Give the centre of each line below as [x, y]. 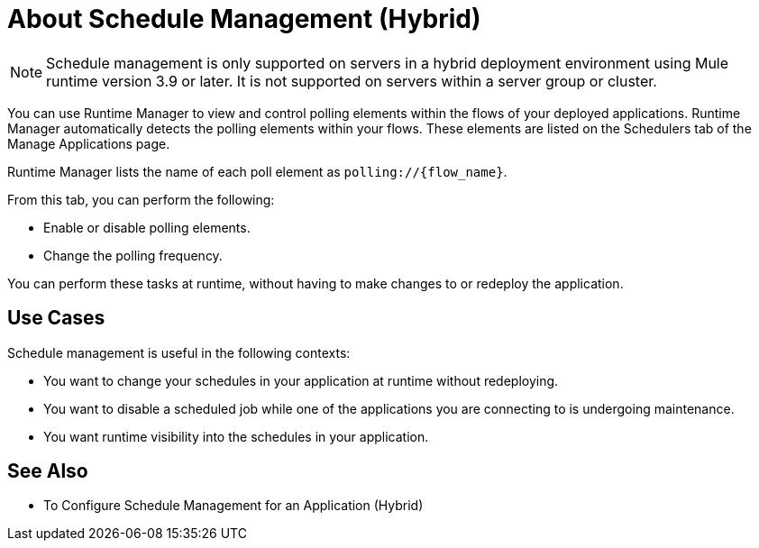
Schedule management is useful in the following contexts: [179, 352]
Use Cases [56, 318]
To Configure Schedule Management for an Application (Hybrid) [233, 506]
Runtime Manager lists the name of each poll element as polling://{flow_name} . [257, 171]
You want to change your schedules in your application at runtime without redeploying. [301, 380]
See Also [48, 471]
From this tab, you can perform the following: [141, 199]
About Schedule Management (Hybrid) [244, 19]
